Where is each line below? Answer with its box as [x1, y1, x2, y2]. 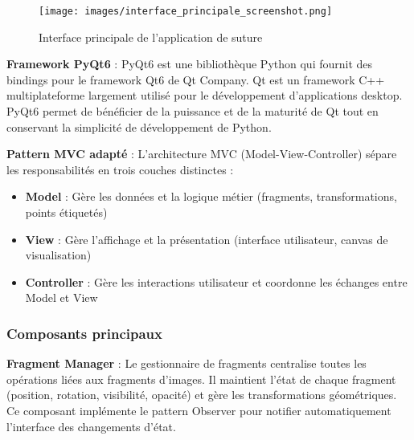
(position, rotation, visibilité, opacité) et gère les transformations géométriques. [6, 386, 397, 403]
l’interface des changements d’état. [6, 418, 176, 434]
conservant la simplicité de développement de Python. [6, 118, 272, 135]
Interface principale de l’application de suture [39, 28, 263, 45]
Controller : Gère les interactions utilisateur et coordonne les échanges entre [25, 273, 408, 290]
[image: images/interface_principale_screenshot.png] [39, 6, 333, 17]
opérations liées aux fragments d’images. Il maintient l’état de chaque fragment [6, 370, 396, 387]
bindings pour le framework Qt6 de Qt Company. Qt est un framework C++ [6, 71, 385, 88]
